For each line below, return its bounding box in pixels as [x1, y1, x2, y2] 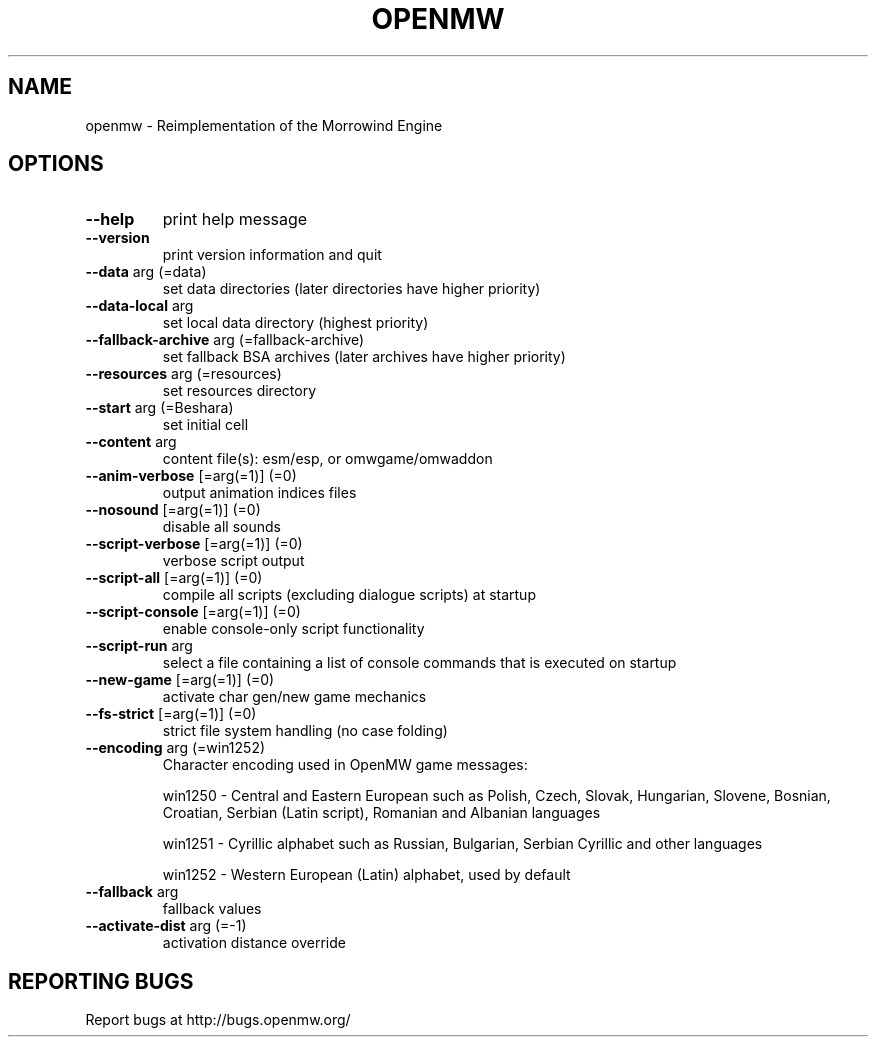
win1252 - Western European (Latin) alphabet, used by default [162, 866, 571, 884]
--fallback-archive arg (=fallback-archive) [85, 331, 365, 349]
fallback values [162, 900, 262, 918]
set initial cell [162, 416, 249, 434]
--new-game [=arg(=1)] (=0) [85, 671, 275, 689]
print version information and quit [162, 246, 382, 264]
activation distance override [162, 934, 346, 952]
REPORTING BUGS [8, 968, 194, 994]
